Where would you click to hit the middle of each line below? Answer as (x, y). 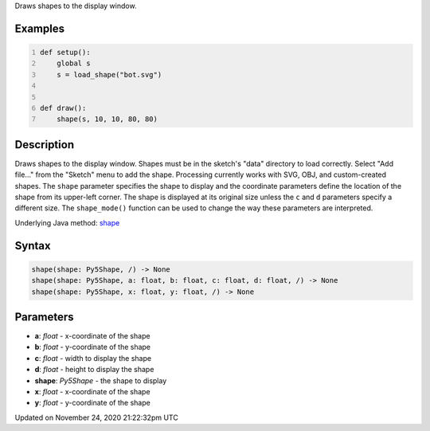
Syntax (33, 246)
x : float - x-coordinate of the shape (92, 392)
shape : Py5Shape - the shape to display (101, 380)
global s (74, 63)
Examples (40, 28)
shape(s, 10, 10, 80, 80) (107, 119)
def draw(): (63, 108)
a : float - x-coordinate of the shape (92, 336)
